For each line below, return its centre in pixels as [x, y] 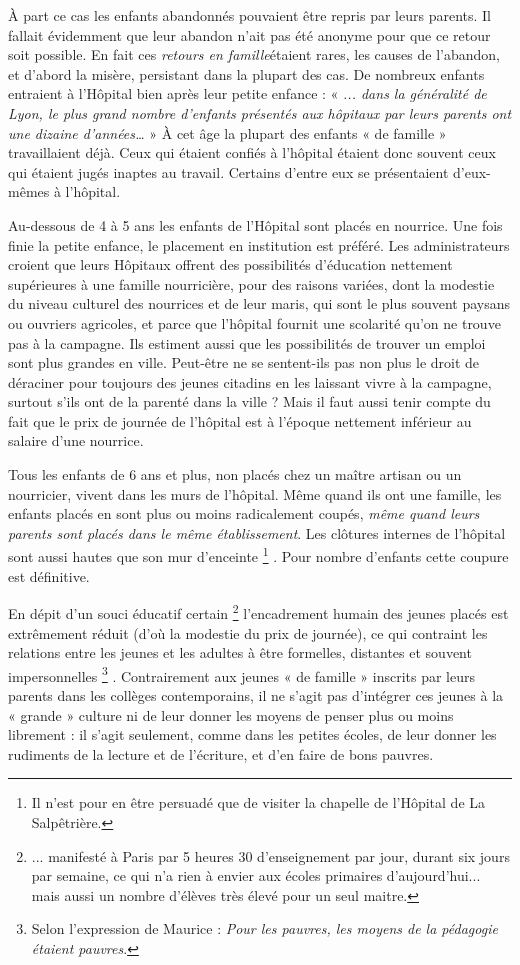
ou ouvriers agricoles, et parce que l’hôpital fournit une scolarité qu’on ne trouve [254, 322]
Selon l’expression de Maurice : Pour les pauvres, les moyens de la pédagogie [264, 928]
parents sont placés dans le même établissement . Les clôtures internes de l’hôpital [257, 532]
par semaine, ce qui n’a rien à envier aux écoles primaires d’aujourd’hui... [256, 875]
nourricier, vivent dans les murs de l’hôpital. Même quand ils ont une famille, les [255, 493]
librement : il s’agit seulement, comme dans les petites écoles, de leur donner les [252, 734]
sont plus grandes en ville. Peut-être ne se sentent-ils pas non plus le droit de [244, 362]
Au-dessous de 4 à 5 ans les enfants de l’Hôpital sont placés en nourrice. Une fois [255, 224]
